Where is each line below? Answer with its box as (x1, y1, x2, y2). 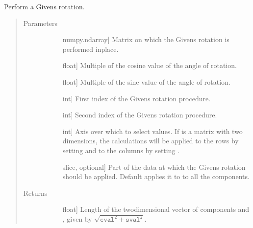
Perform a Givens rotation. (4, 1, 85, 11)
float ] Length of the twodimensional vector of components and (62, 204, 250, 214)
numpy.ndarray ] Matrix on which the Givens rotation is (62, 34, 229, 45)
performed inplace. (62, 44, 119, 54)
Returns (23, 187, 48, 198)
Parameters (23, 18, 57, 28)
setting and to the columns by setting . (62, 145, 180, 155)
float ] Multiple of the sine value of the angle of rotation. (62, 76, 230, 87)
